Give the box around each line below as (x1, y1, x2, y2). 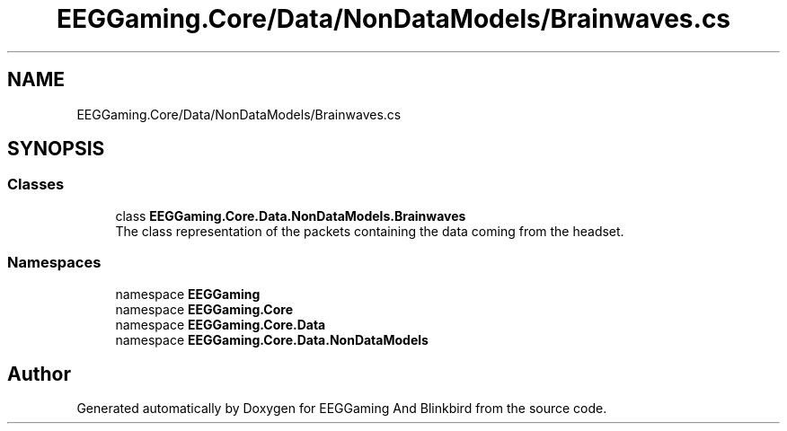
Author (7, 362, 71, 385)
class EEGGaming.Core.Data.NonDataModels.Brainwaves (115, 207, 466, 224)
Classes (7, 175, 65, 194)
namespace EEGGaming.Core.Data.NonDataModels (115, 331, 429, 347)
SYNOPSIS (7, 137, 105, 161)
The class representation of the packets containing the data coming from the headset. (115, 223, 624, 239)
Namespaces (7, 253, 102, 272)
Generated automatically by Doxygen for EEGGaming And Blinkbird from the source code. (76, 400, 607, 417)
